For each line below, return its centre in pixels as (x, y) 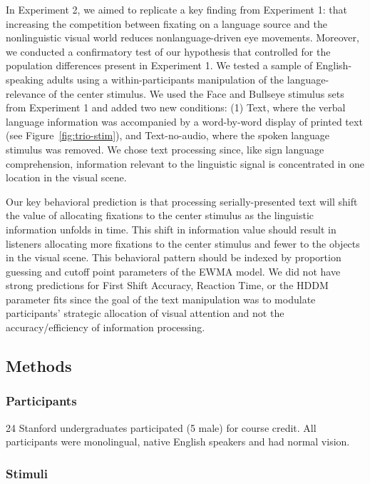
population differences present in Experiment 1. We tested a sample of (159, 65)
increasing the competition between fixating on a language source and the (166, 23)
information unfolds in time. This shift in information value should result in (171, 229)
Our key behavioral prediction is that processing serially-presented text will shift (182, 201)
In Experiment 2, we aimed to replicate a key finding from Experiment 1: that (176, 9)
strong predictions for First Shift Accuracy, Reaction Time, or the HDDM (167, 285)
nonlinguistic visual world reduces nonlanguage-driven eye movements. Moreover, (183, 37)
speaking (25, 79)
